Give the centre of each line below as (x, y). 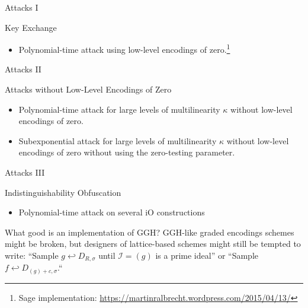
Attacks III (25, 172)
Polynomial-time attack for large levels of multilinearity (119, 109)
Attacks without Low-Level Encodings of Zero (88, 89)
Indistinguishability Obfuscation (63, 192)
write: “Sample (32, 255)
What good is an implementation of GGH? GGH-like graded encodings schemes (150, 232)
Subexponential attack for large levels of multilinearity (118, 140)
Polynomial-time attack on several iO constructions (112, 212)
